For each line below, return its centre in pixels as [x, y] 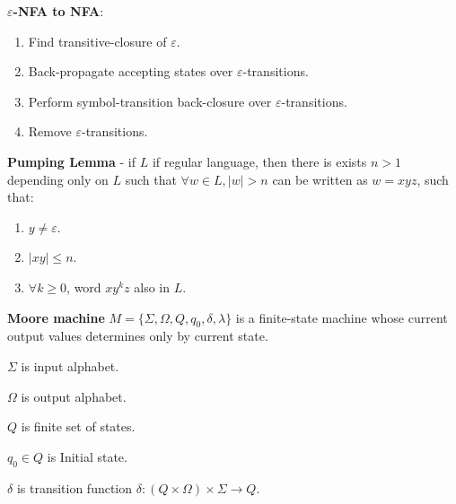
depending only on [58, 179]
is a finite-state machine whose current [342, 317]
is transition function [75, 487]
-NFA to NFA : [58, 11]
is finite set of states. [78, 426]
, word [84, 287]
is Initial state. [87, 456]
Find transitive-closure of [97, 41]
